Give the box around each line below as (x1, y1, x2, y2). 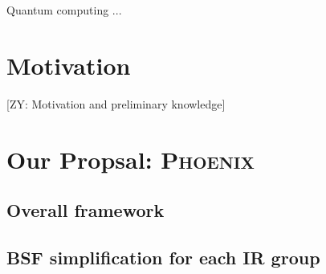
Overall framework (6, 198, 165, 223)
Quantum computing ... (6, 2, 122, 18)
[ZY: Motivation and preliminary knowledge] (6, 95, 226, 112)
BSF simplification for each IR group (6, 244, 320, 269)
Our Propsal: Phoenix (6, 142, 255, 175)
